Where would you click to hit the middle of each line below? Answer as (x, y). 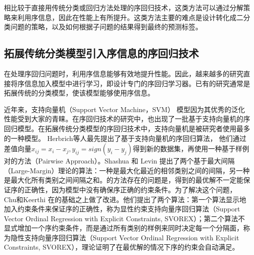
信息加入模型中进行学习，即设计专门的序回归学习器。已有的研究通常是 (137, 83)
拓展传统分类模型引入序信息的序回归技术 (101, 53)
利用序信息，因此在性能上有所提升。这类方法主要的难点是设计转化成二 (130, 17)
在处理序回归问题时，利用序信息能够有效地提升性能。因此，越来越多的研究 (124, 73)
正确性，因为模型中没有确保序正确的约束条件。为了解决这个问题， (130, 189)
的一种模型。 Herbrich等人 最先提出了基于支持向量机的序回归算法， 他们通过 (125, 138)
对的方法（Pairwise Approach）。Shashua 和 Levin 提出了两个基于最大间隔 (119, 161)
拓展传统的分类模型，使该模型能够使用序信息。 (79, 93)
